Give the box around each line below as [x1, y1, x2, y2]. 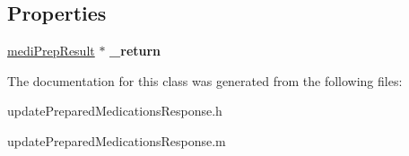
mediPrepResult [7, 41, 95, 60]
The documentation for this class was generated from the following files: [7, 71, 403, 90]
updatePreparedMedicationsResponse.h [7, 101, 222, 120]
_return [109, 41, 161, 60]
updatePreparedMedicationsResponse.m [7, 131, 226, 150]
